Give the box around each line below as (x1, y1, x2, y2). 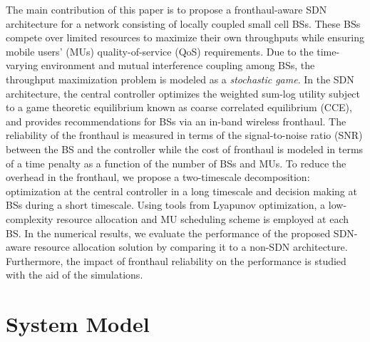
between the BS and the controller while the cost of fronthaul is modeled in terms (6, 141, 364, 156)
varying (6, 58, 38, 73)
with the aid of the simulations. (6, 267, 143, 282)
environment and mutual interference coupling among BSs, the (41, 58, 315, 73)
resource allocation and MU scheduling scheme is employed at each (56, 211, 349, 226)
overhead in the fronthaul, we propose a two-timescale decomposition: (6, 170, 310, 185)
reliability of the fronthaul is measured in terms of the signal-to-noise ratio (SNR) (6, 128, 363, 142)
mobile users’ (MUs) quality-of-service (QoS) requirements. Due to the (6, 43, 314, 58)
